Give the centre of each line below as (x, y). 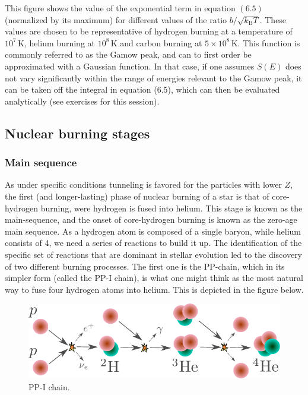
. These (273, 19)
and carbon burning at (161, 42)
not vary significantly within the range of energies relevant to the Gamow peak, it (153, 78)
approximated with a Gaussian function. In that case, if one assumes (130, 66)
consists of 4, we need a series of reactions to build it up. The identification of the (153, 243)
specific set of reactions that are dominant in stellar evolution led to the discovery (154, 254)
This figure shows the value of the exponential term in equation (120, 8)
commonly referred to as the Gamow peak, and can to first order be (128, 54)
